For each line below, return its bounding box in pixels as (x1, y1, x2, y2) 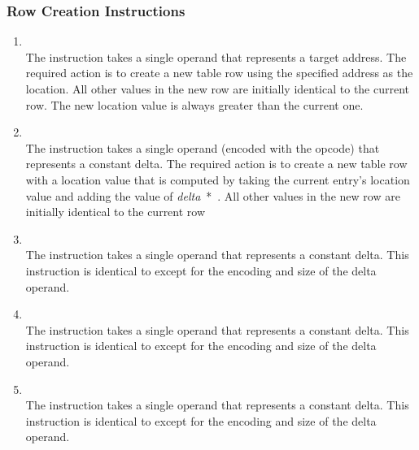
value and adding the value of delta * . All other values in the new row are (25, 187, 400, 204)
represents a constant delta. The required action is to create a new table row (25, 155, 408, 172)
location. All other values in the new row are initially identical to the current (25, 80, 410, 97)
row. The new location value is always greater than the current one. (25, 96, 364, 113)
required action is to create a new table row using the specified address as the (25, 64, 413, 81)
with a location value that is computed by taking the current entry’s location (25, 171, 410, 188)
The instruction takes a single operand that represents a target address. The (25, 48, 407, 65)
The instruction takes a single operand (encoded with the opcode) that (25, 139, 380, 156)
